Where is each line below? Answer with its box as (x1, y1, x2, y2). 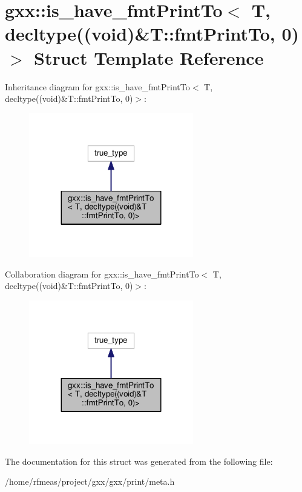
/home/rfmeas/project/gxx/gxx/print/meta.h (5, 475, 175, 488)
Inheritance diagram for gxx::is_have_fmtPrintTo (5, 80, 190, 93)
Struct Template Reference (34, 45, 264, 70)
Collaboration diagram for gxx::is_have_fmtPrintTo (5, 267, 199, 280)
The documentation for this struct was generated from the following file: (5, 454, 273, 467)
